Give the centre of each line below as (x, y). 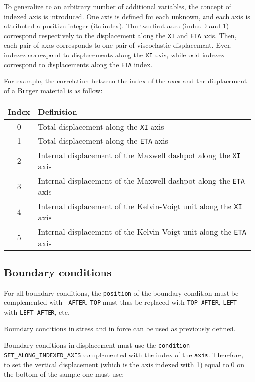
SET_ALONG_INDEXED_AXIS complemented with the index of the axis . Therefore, (124, 354)
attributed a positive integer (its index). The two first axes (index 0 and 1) (116, 26)
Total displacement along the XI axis (101, 126)
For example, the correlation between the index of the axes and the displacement (126, 81)
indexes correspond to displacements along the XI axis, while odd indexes (114, 55)
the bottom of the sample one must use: (64, 374)
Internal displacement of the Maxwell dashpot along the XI (139, 155)
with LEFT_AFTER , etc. (37, 312)
